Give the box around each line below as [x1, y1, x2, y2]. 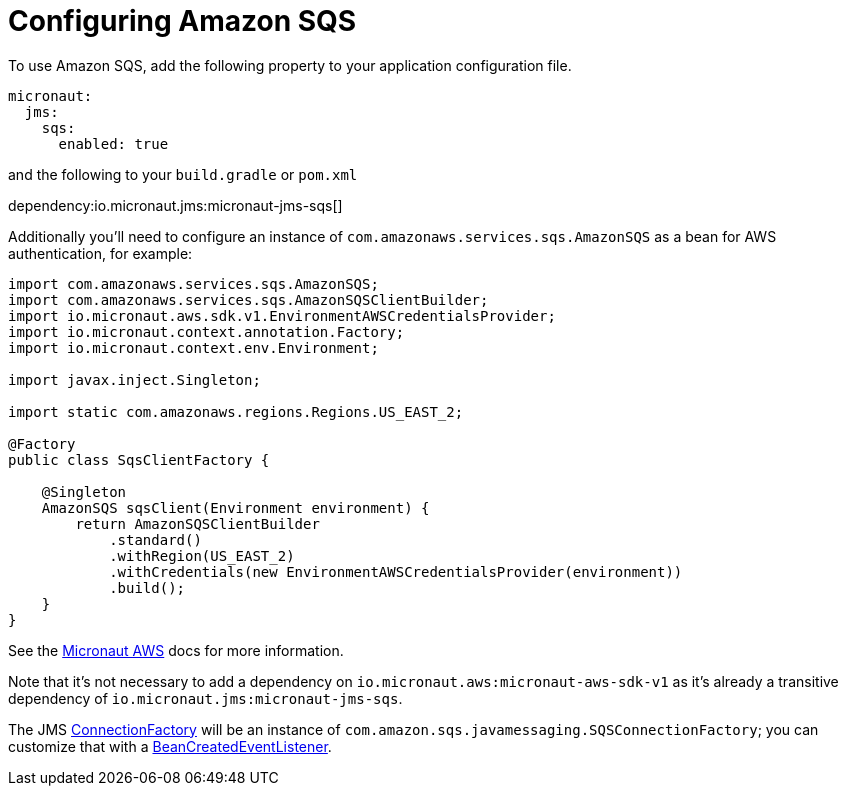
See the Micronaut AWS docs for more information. [8, 641, 344, 659]
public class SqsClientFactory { [8, 451, 270, 468]
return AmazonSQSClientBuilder [75, 515, 320, 532]
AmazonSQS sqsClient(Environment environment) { [41, 499, 430, 516]
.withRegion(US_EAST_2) [109, 547, 295, 564]
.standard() [109, 531, 202, 548]
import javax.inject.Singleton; [8, 371, 261, 388]
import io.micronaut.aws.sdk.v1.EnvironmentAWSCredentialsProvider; [8, 307, 556, 324]
